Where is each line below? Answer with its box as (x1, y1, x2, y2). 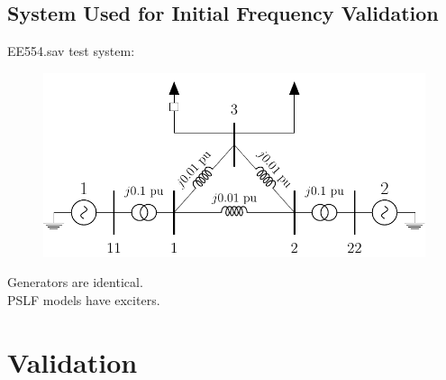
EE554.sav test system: (7, 42, 135, 60)
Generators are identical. (7, 273, 143, 292)
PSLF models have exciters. (7, 290, 160, 309)
